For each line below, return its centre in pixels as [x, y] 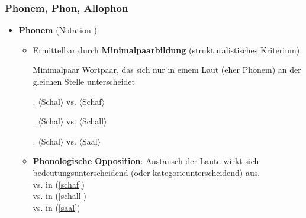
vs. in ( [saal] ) [57, 207]
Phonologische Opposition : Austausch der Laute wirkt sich [146, 161]
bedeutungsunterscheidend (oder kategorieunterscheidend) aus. [146, 172]
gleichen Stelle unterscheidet [84, 81]
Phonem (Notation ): [59, 30]
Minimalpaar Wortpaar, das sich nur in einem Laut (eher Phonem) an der [167, 70]
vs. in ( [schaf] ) [59, 184]
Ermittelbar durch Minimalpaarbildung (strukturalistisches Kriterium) [166, 49]
